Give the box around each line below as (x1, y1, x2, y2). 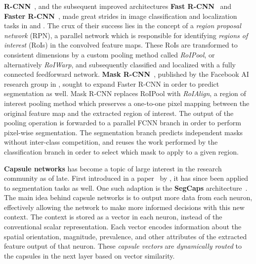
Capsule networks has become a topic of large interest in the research (4, 163, 222, 173)
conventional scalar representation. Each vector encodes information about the (4, 221, 242, 232)
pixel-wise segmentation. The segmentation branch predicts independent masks (4, 127, 243, 137)
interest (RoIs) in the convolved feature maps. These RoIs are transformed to (4, 40, 238, 50)
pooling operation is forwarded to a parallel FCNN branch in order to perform (4, 117, 241, 128)
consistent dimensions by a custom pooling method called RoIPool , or (4, 49, 215, 59)
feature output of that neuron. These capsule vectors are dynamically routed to (4, 241, 242, 251)
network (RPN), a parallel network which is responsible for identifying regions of (4, 30, 248, 40)
